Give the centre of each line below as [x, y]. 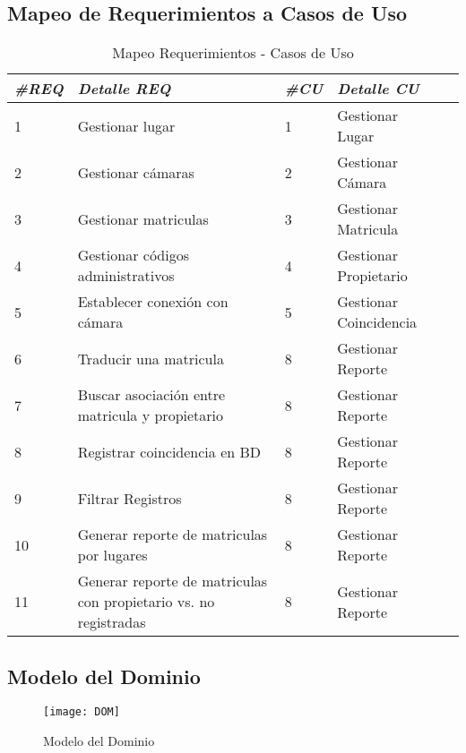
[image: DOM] [82, 712]
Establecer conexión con [153, 302]
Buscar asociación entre [151, 395]
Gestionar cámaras [136, 172]
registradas [112, 622]
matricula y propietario [151, 415]
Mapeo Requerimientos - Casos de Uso [233, 53]
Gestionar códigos [133, 255]
